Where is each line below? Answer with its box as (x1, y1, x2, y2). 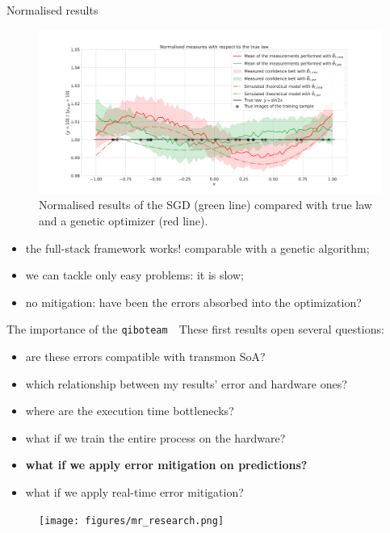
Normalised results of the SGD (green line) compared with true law (39, 196, 372, 213)
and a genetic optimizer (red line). (39, 212, 208, 229)
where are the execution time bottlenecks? (25, 402, 234, 419)
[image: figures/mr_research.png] (39, 514, 224, 527)
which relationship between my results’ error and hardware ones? (25, 375, 347, 392)
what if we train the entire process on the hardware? (25, 429, 286, 446)
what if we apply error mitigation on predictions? (25, 456, 308, 473)
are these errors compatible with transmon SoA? (25, 348, 266, 365)
